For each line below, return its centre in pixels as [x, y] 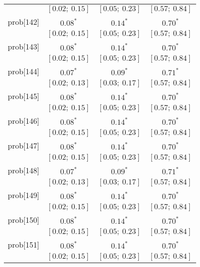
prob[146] [24, 121]
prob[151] [24, 244]
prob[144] [24, 71]
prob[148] [24, 170]
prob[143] [24, 46]
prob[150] [24, 220]
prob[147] [24, 145]
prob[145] [24, 96]
